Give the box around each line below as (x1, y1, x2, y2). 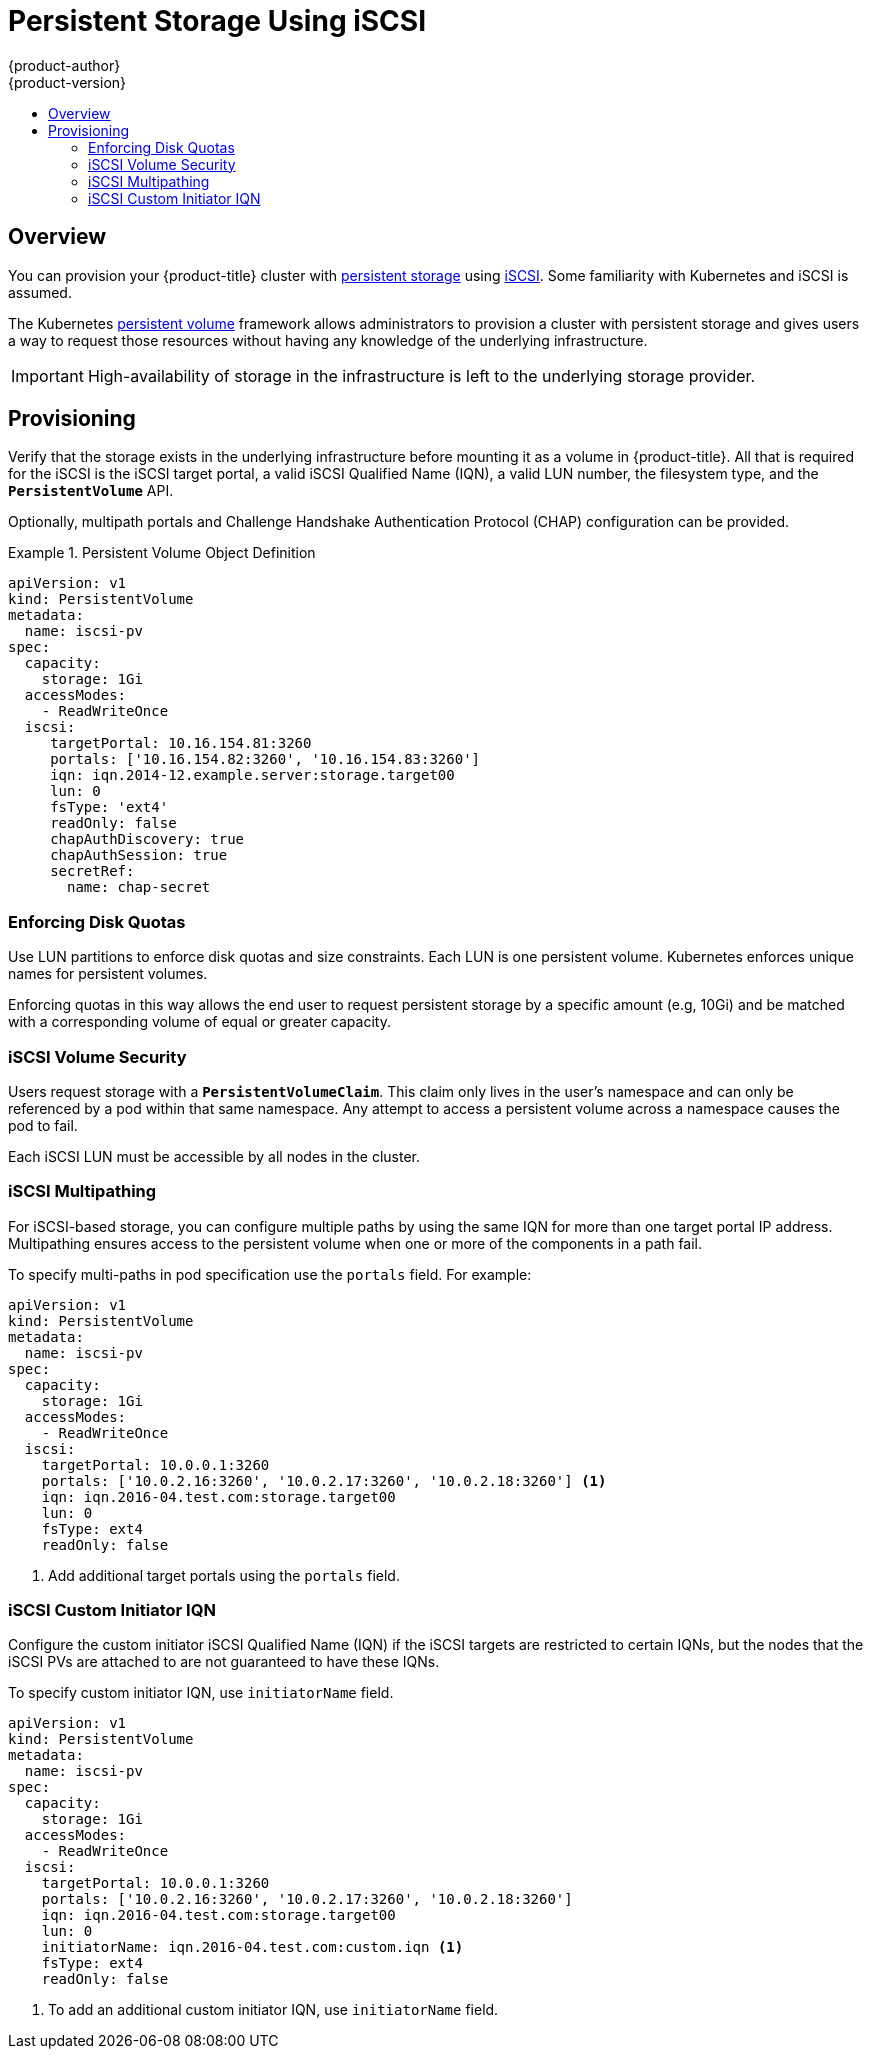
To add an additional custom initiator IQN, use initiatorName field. (48, 2001, 499, 2019)
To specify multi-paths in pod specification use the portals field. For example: (8, 1265, 532, 1283)
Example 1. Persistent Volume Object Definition (8, 544, 316, 562)
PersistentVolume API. (8, 482, 174, 500)
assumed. (8, 283, 72, 301)
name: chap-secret (67, 879, 211, 896)
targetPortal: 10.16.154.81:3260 (50, 735, 312, 752)
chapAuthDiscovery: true (50, 831, 245, 848)
